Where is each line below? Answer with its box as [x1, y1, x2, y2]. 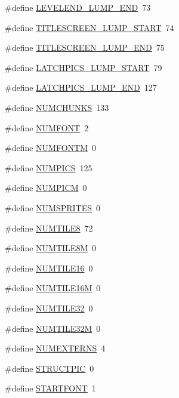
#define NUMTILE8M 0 [5, 242, 97, 254]
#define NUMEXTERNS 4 [5, 342, 106, 354]
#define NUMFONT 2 [5, 121, 89, 134]
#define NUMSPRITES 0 [5, 201, 101, 214]
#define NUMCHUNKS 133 [5, 101, 109, 113]
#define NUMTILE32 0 [5, 301, 93, 314]
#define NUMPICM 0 [5, 181, 87, 194]
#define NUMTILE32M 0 [5, 322, 101, 334]
